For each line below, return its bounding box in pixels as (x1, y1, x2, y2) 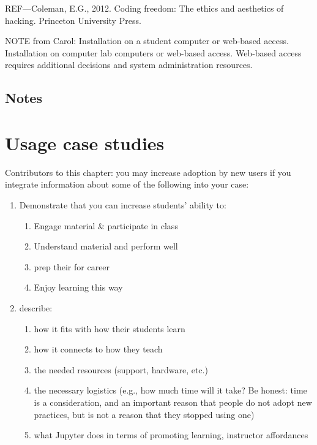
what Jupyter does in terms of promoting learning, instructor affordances (34, 428, 308, 441)
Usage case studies (5, 130, 165, 155)
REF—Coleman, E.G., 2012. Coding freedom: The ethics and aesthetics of (5, 2, 284, 14)
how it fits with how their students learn (34, 322, 185, 335)
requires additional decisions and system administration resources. (5, 58, 253, 71)
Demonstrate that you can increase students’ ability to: (19, 199, 226, 211)
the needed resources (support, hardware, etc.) (34, 363, 208, 376)
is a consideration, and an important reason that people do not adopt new (34, 396, 312, 408)
